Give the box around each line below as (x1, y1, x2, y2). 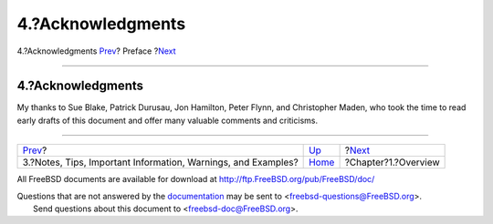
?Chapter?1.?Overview (344, 156, 440, 168)
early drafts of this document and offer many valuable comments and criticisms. (16, 115, 319, 126)
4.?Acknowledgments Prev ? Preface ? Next (16, 46, 177, 56)
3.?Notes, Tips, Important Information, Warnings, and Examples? (22, 156, 299, 168)
